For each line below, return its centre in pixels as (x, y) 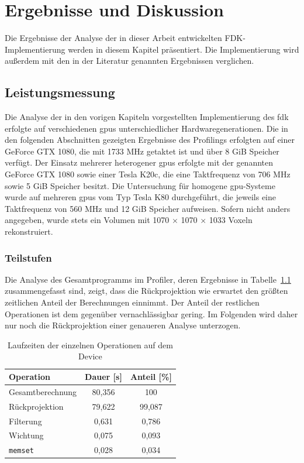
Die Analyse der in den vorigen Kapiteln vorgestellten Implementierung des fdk (147, 117)
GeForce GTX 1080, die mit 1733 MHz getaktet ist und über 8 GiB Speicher (142, 151)
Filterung (25, 421)
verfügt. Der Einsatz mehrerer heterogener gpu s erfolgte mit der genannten (139, 162)
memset (21, 451)
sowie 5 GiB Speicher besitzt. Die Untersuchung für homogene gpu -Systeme (140, 185)
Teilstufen (28, 257)
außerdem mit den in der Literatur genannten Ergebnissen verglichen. (129, 61)
